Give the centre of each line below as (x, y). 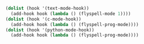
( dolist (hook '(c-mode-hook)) (43, 19)
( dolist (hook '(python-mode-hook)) (50, 30)
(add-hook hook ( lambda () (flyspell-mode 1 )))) (71, 14)
